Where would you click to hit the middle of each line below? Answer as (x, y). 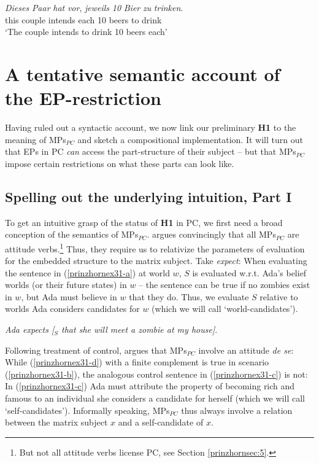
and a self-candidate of (161, 422)
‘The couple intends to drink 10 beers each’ (86, 32)
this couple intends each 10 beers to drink (83, 19)
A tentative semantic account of (143, 73)
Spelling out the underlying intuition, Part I (148, 196)
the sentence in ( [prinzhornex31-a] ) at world (87, 272)
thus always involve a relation (237, 410)
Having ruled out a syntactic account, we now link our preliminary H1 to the (151, 127)
